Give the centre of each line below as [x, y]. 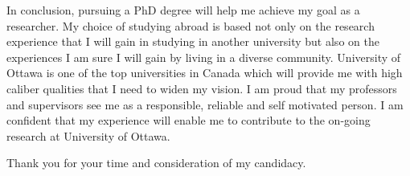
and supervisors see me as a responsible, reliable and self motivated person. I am [205, 104]
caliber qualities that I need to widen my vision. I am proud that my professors [202, 88]
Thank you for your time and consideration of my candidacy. [156, 163]
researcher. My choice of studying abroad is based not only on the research [191, 25]
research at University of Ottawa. [88, 135]
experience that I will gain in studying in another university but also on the [193, 41]
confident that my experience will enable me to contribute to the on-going [189, 120]
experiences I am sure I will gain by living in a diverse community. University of [204, 57]
